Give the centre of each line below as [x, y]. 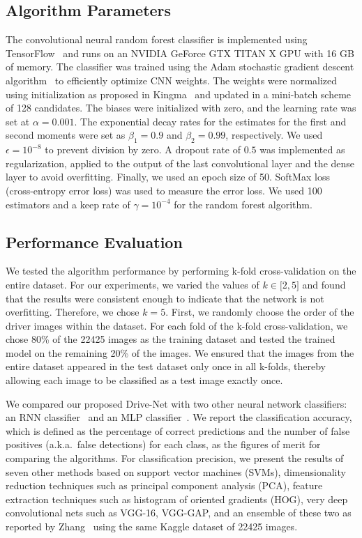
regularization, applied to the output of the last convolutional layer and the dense [180, 163]
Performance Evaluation [94, 241]
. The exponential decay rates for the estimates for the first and [210, 121]
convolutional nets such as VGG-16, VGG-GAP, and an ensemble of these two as [179, 513]
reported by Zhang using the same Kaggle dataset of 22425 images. [152, 527]
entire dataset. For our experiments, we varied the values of [133, 284]
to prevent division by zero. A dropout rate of [143, 149]
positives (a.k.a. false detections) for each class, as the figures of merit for [163, 444]
